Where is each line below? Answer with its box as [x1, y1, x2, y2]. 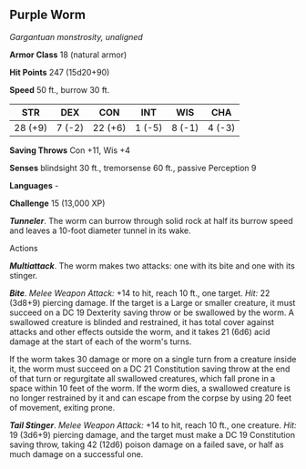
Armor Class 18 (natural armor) [9, 49, 127, 60]
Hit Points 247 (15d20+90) [9, 66, 110, 77]
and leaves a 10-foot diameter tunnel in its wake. [9, 225, 191, 236]
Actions [9, 242, 38, 253]
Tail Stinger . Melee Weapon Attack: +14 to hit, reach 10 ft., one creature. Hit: [9, 419, 297, 431]
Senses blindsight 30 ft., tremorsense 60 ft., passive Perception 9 [9, 162, 257, 173]
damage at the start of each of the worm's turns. [9, 336, 192, 347]
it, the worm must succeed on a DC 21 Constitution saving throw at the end [9, 363, 291, 374]
